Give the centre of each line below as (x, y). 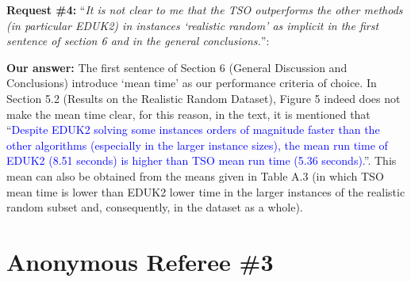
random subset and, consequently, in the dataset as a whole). (155, 207)
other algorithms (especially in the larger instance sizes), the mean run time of (197, 145)
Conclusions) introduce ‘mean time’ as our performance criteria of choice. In (192, 83)
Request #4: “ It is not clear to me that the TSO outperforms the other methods (205, 10)
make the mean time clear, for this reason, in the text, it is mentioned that (188, 114)
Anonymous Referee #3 (140, 261)
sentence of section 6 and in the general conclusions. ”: (138, 41)
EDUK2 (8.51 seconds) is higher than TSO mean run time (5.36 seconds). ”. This (202, 160)
